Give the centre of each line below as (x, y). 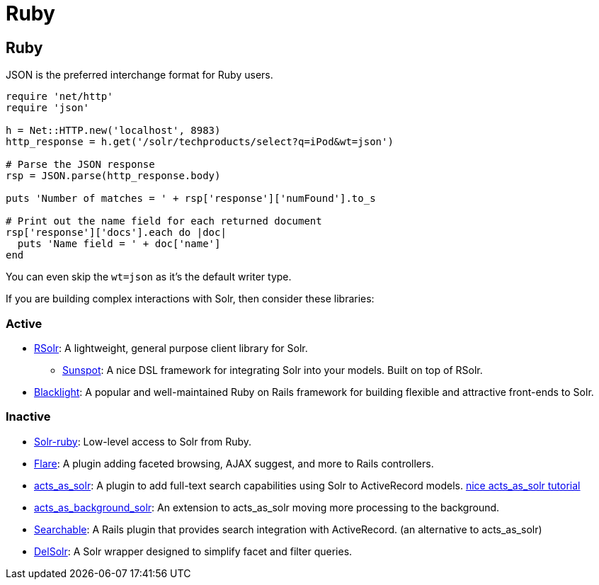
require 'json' (48, 108)
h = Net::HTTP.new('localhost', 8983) (113, 131)
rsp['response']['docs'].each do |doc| (116, 233)
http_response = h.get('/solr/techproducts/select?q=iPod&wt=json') (200, 142)
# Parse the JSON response (80, 165)
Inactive (28, 417)
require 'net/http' (59, 97)
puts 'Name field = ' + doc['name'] (119, 244)
